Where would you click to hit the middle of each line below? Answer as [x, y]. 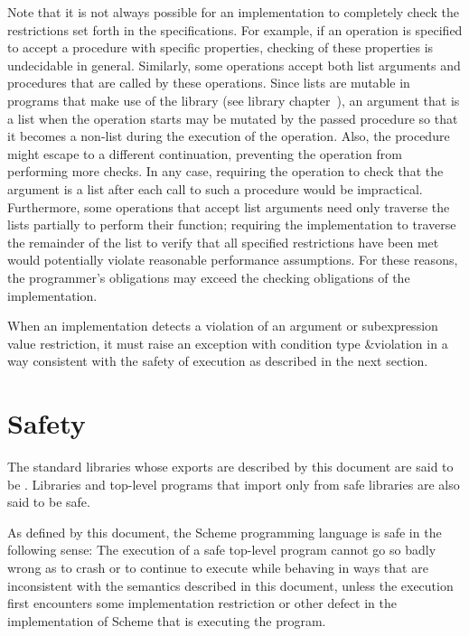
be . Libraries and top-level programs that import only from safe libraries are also [234, 484]
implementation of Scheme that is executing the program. [167, 620]
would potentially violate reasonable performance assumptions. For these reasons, [233, 260]
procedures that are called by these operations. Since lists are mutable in [209, 83]
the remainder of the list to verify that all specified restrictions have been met [223, 242]
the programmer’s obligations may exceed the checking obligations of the [209, 277]
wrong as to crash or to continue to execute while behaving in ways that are [218, 567]
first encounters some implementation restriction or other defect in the [202, 603]
